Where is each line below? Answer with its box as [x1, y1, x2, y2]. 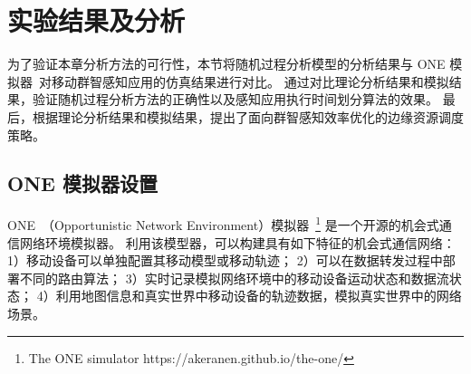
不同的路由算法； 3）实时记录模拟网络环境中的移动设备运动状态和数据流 [19, 268, 449, 287]
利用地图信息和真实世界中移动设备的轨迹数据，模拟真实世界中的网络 [55, 286, 462, 305]
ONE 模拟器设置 [7, 169, 158, 197]
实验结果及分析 [7, 2, 186, 39]
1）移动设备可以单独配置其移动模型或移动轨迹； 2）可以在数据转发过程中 [7, 251, 443, 270]
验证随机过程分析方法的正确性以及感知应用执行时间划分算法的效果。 [32, 90, 438, 109]
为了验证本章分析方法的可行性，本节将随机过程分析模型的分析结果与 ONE [7, 54, 446, 73]
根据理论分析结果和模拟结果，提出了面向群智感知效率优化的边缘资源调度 [32, 107, 464, 126]
